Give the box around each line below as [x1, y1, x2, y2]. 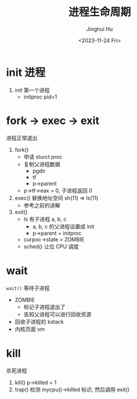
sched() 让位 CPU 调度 [23, 242, 79, 250]
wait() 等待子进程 [6, 284, 50, 291]
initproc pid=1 [23, 93, 58, 100]
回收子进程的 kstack [14, 318, 64, 325]
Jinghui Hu [86, 25, 113, 33]
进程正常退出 [6, 134, 37, 141]
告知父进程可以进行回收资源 [23, 311, 92, 318]
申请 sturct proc [23, 153, 63, 160]
